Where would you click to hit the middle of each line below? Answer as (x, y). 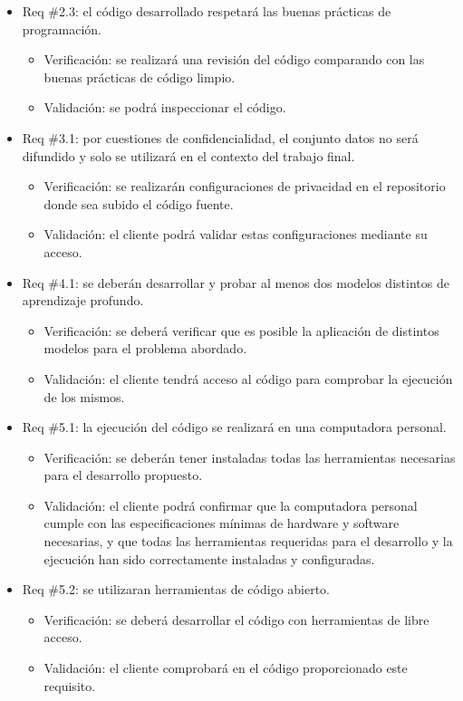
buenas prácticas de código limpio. (140, 77)
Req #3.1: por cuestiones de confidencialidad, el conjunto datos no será (220, 137)
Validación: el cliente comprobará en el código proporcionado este (226, 668)
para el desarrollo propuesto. (123, 475)
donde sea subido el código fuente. (139, 203)
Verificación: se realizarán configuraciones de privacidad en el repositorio (245, 186)
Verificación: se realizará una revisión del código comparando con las (234, 59)
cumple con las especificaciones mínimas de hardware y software (222, 523)
